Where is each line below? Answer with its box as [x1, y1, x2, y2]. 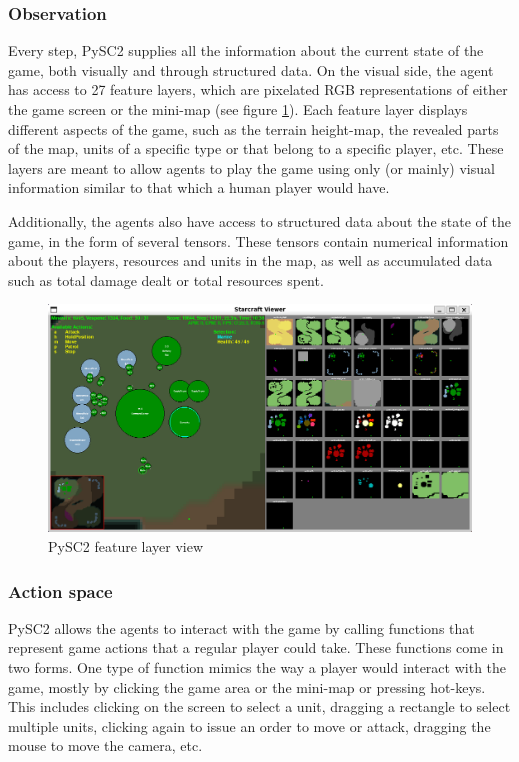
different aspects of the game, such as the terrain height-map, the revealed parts [8, 118, 499, 139]
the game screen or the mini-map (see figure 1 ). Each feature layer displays [8, 99, 468, 119]
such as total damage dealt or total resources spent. [8, 269, 324, 290]
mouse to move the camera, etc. [8, 735, 203, 756]
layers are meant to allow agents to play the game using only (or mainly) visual [8, 157, 495, 178]
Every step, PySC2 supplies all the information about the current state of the [8, 40, 484, 61]
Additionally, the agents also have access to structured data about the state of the [8, 210, 511, 231]
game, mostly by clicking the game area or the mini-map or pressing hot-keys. [8, 676, 486, 697]
